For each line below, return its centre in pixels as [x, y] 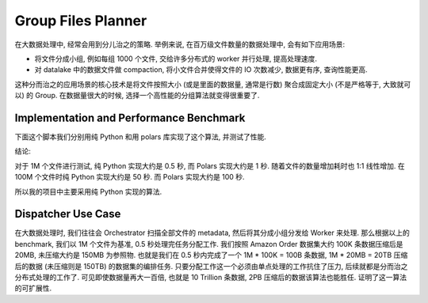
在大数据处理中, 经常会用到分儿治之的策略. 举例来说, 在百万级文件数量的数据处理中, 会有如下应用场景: [180, 44]
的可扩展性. [33, 288]
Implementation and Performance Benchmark [130, 117]
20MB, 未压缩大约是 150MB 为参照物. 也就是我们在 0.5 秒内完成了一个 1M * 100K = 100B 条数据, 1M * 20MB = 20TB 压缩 [211, 255]
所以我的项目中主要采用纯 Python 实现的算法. [88, 191]
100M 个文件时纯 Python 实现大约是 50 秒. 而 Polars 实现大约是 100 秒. [130, 177]
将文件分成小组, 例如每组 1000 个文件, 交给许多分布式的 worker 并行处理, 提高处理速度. [176, 59]
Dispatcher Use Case [68, 214]
